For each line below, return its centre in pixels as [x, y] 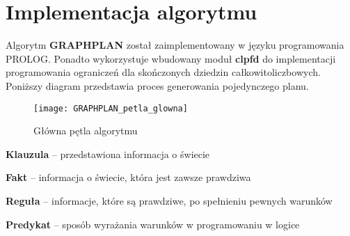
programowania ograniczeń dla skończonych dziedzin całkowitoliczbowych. [163, 72]
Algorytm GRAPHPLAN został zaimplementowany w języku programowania [175, 45]
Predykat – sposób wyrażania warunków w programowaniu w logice [153, 224]
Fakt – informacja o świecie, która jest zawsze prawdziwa [128, 177]
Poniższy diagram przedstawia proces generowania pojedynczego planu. [157, 85]
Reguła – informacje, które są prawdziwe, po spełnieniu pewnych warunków [169, 200]
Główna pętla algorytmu [86, 131]
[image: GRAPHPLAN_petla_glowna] [111, 108]
